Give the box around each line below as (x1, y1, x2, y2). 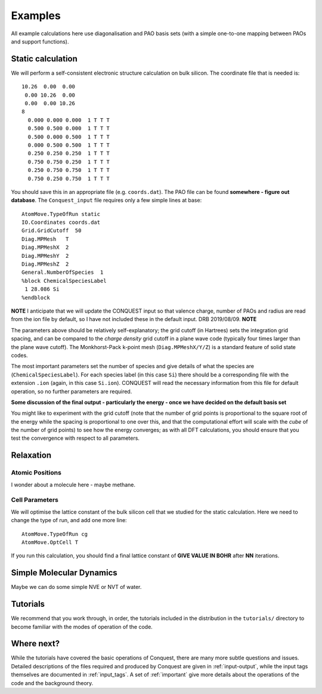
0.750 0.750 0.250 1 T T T (27, 158, 110, 165)
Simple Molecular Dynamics (11, 567, 117, 578)
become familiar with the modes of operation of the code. (11, 623, 153, 630)
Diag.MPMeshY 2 (21, 252, 69, 259)
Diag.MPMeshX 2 (21, 244, 69, 251)
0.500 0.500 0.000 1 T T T (27, 125, 110, 132)
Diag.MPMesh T (21, 236, 69, 242)
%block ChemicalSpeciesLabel (21, 277, 107, 284)
